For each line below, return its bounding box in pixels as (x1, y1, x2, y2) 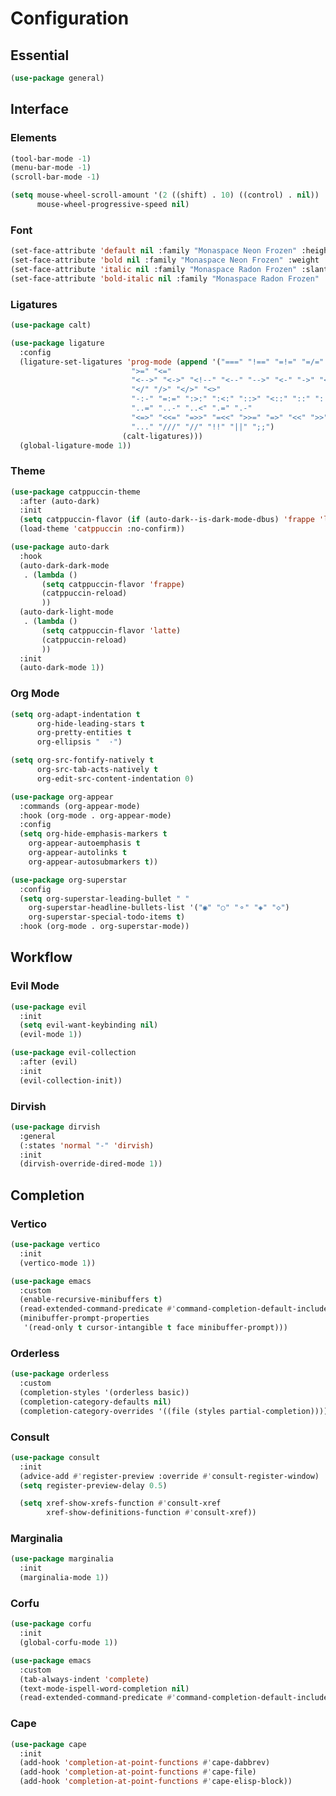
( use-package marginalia (10, 1554, 114, 1564)
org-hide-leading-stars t (36, 718, 145, 729)
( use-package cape (10, 1739, 87, 1749)
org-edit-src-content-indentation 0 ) (36, 773, 195, 784)
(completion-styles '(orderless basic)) (19, 1387, 190, 1397)
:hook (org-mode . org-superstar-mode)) (19, 922, 190, 932)
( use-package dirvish (10, 1122, 101, 1132)
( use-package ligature (10, 338, 105, 348)
